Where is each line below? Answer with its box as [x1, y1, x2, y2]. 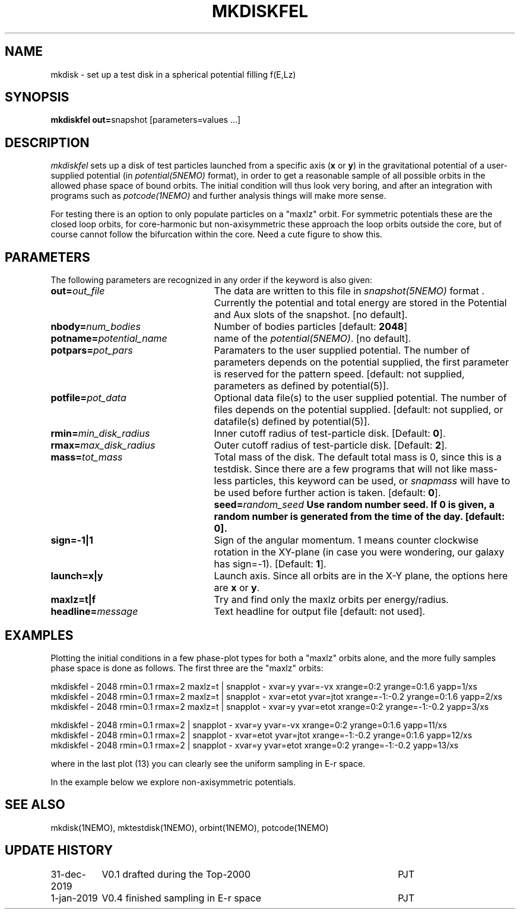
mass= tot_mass [50, 451, 123, 464]
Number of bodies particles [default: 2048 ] [214, 320, 408, 333]
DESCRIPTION [5, 135, 90, 150]
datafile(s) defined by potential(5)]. [214, 415, 370, 428]
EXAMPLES [5, 627, 74, 643]
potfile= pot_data [50, 392, 126, 404]
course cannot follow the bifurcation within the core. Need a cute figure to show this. [50, 229, 382, 240]
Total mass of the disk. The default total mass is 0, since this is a [214, 451, 502, 464]
